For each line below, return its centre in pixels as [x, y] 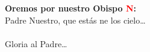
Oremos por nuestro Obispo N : [70, 8]
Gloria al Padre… [36, 43]
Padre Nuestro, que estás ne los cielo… [75, 20]
